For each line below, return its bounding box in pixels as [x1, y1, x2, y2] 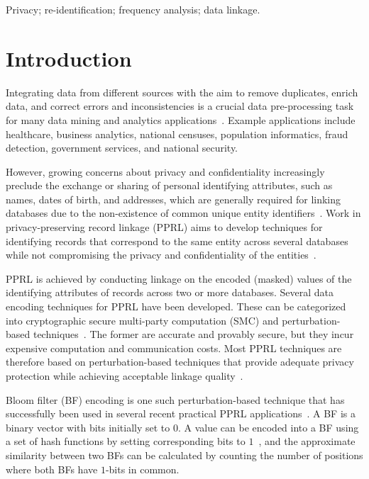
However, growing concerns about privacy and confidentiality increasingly [6, 164, 325, 179]
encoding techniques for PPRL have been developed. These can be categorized [6, 299, 346, 314]
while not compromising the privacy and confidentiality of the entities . [6, 247, 316, 262]
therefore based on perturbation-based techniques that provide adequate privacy [6, 354, 354, 369]
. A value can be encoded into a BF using [177, 419, 359, 434]
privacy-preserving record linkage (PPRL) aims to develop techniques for [6, 220, 323, 235]
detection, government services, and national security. [6, 140, 238, 155]
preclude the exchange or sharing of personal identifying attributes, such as [6, 178, 333, 193]
